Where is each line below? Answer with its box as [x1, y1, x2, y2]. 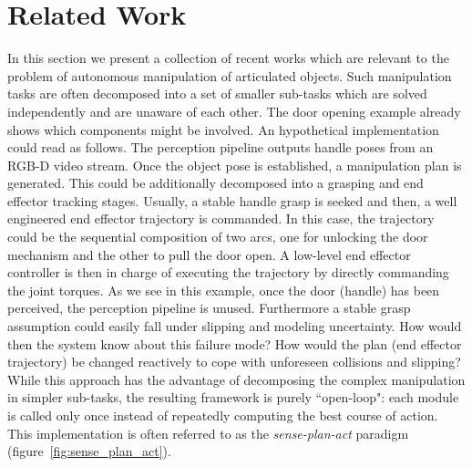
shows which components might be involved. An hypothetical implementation [7, 119, 439, 139]
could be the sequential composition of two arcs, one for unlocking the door [7, 227, 428, 246]
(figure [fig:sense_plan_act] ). [7, 441, 171, 461]
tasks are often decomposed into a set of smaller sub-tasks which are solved [7, 84, 427, 103]
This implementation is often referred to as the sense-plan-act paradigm [7, 423, 409, 442]
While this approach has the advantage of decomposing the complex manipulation [7, 369, 466, 389]
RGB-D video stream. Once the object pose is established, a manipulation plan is [7, 155, 462, 174]
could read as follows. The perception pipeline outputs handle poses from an [7, 138, 434, 157]
